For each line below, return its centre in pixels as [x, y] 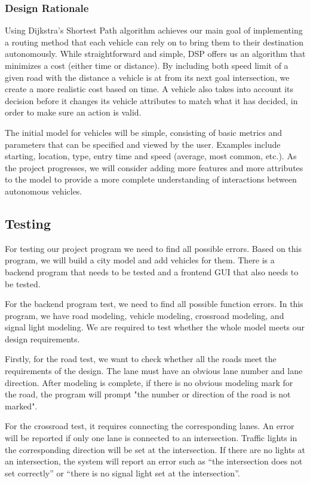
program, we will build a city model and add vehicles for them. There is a [140, 260]
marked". [21, 405]
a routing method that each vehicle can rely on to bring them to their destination [154, 42]
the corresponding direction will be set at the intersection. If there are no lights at [155, 449]
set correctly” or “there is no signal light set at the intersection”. [122, 473]
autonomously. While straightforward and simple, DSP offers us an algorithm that [155, 54]
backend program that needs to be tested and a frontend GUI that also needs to [152, 271]
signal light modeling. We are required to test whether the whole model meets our [155, 327]
